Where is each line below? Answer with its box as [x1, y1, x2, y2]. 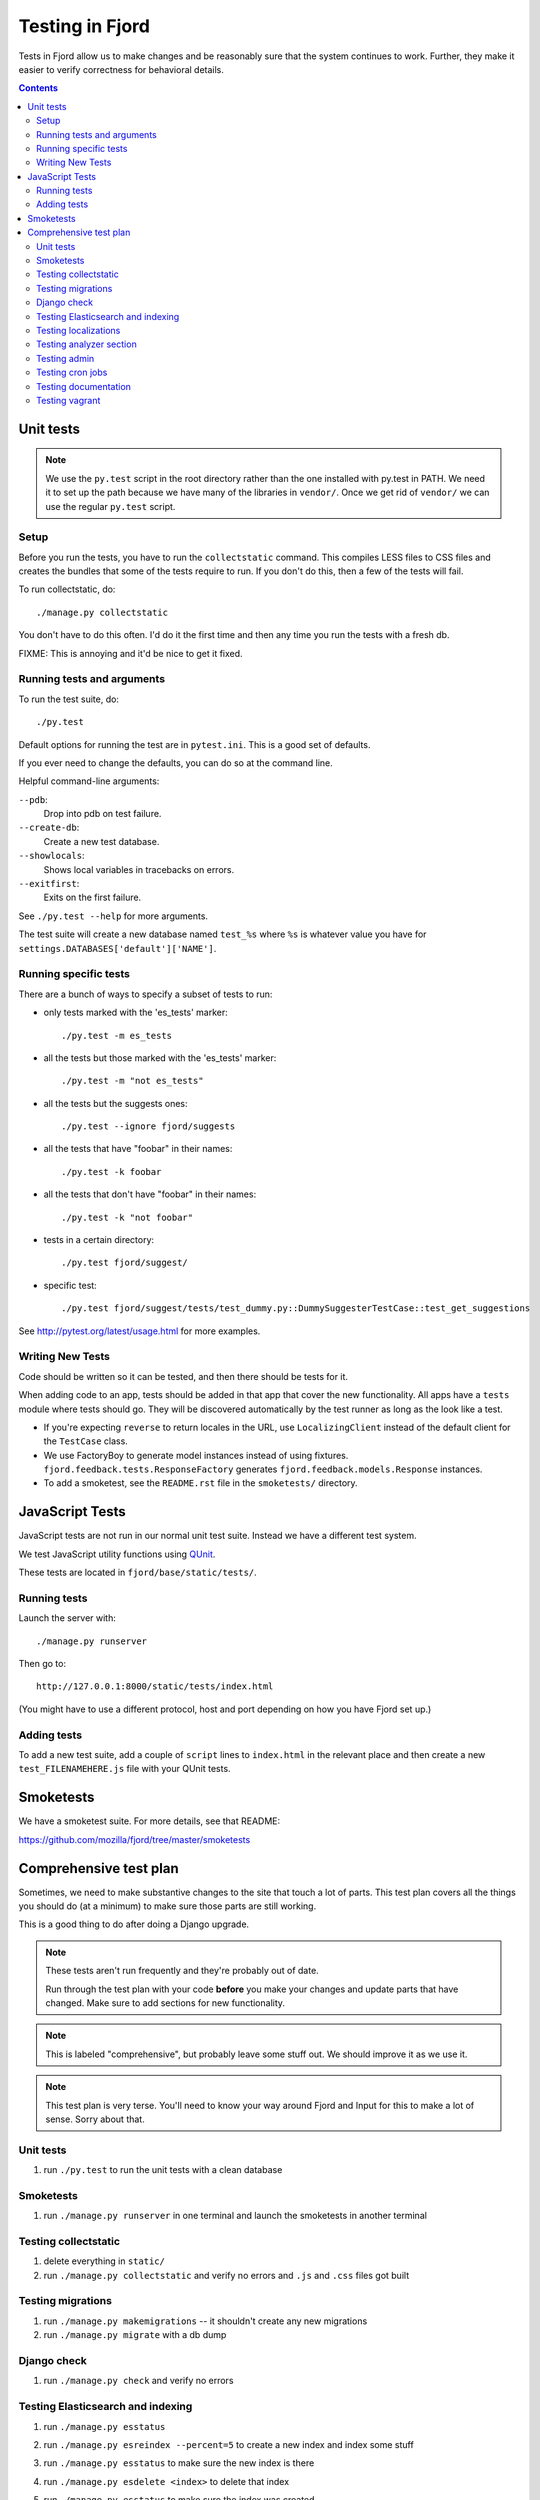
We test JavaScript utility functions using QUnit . [18, 1548, 216, 1560]
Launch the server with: [18, 1612, 117, 1624]
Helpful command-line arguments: [18, 775, 160, 787]
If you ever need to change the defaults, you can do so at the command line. [18, 756, 334, 769]
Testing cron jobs [36, 366, 108, 379]
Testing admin [36, 352, 95, 364]
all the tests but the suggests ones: [43, 1097, 189, 1109]
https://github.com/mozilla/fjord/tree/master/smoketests [18, 1833, 251, 1845]
